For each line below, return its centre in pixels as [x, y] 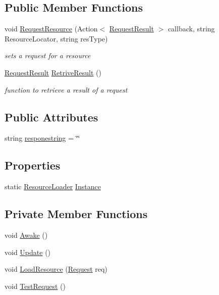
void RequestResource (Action [51, 29]
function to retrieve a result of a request [66, 89]
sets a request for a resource [48, 55]
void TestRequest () [35, 286]
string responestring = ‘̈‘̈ [42, 138]
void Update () [28, 252]
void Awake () [26, 235]
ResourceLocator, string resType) [56, 38]
